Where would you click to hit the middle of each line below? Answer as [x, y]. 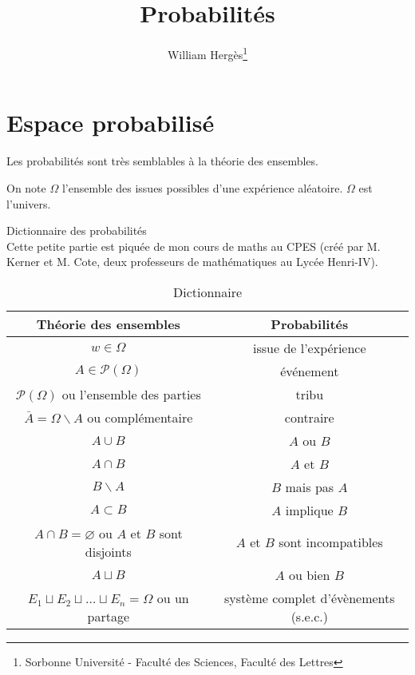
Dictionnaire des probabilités [77, 230]
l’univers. [29, 203]
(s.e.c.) [309, 616]
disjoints [108, 551]
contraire [309, 417]
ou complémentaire [140, 417]
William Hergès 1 [207, 53]
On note [26, 187]
